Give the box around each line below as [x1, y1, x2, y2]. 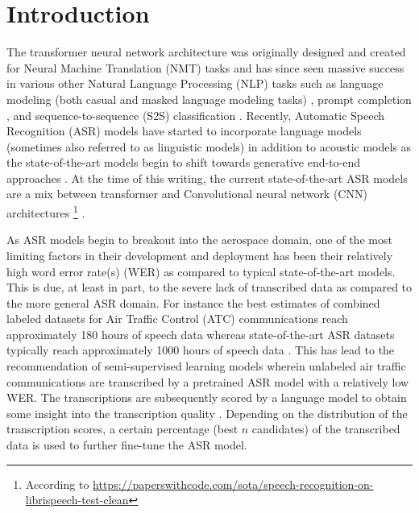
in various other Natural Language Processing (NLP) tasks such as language [6, 75, 384, 92]
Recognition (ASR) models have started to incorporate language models [6, 122, 362, 139]
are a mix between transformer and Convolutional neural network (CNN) [6, 185, 367, 202]
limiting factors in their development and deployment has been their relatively [6, 246, 393, 263]
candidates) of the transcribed [251, 420, 400, 437]
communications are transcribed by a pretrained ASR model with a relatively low [6, 373, 409, 390]
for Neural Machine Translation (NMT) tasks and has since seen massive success [6, 59, 404, 76]
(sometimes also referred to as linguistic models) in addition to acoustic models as [6, 138, 412, 155]
